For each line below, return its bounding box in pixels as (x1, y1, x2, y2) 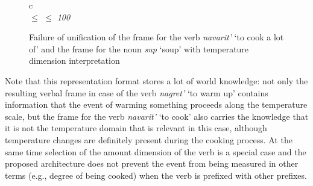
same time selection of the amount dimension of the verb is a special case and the (5, 145, 306, 158)
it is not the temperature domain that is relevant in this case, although (5, 122, 267, 134)
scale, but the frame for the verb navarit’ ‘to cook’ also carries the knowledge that (5, 110, 309, 122)
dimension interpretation (29, 54, 120, 67)
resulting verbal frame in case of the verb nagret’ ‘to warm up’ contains (5, 86, 268, 99)
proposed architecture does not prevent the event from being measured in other (5, 157, 299, 170)
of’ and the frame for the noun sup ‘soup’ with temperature (29, 42, 249, 55)
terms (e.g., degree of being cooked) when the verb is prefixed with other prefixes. (5, 169, 307, 181)
